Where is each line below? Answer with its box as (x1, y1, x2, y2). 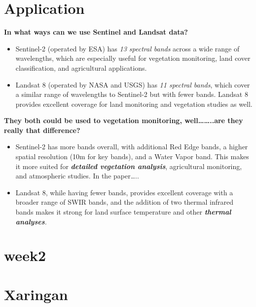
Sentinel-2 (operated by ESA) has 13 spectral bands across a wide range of (15, 43, 240, 53)
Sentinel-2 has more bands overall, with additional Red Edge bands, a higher (15, 141, 248, 152)
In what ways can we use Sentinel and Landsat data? (4, 27, 188, 37)
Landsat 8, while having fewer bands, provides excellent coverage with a (15, 187, 233, 197)
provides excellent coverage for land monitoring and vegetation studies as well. (15, 98, 253, 109)
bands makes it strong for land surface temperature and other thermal (15, 207, 231, 217)
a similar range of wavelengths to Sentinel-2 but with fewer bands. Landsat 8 (15, 89, 248, 99)
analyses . (15, 216, 47, 226)
